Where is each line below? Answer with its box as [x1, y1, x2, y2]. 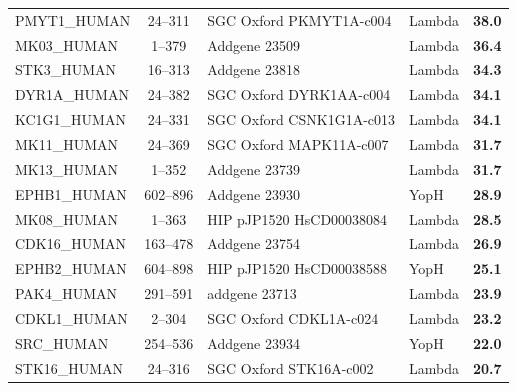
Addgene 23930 [207, 183, 300, 204]
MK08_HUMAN [15, 208, 119, 229]
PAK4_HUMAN [15, 283, 118, 304]
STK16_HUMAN [15, 357, 124, 378]
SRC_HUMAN [15, 332, 109, 353]
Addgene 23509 [207, 34, 300, 55]
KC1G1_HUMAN [15, 109, 126, 130]
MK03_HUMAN [15, 34, 119, 55]
